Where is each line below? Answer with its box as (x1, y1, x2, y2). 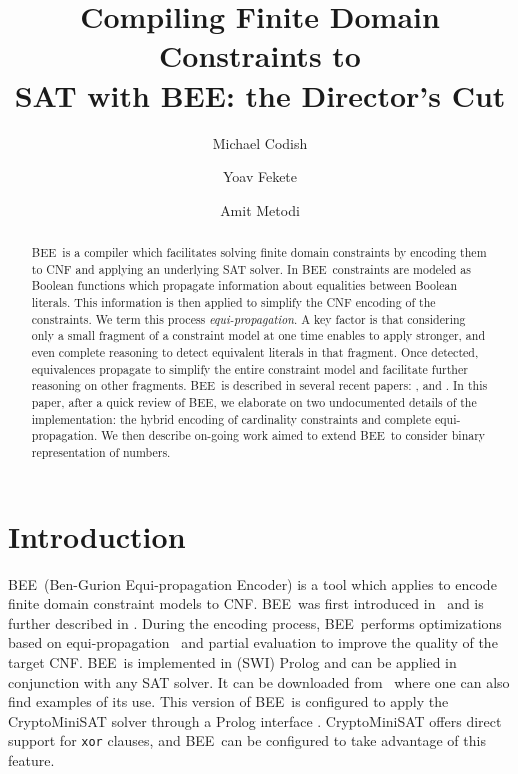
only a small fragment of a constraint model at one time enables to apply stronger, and (31, 327, 486, 344)
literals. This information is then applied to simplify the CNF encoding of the (31, 294, 436, 311)
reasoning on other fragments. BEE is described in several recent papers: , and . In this (31, 377, 488, 394)
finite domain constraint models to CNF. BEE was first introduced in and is (8, 593, 484, 614)
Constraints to (159, 35, 361, 76)
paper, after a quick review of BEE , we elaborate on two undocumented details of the (31, 393, 477, 410)
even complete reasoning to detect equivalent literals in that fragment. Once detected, (31, 344, 479, 361)
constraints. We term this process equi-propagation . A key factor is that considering (31, 310, 466, 327)
